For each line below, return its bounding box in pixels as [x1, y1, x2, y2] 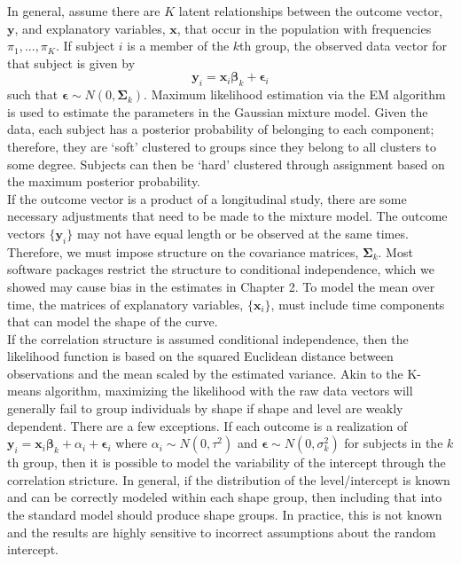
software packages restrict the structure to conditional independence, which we [7, 260, 434, 278]
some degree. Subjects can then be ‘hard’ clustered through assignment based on [7, 154, 445, 173]
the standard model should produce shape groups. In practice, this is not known [7, 505, 442, 524]
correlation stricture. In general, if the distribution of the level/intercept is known [7, 470, 450, 489]
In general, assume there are [7, 2, 160, 20]
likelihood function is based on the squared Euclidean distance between [7, 347, 394, 365]
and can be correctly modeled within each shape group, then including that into [7, 488, 442, 506]
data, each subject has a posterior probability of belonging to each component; [7, 120, 434, 138]
